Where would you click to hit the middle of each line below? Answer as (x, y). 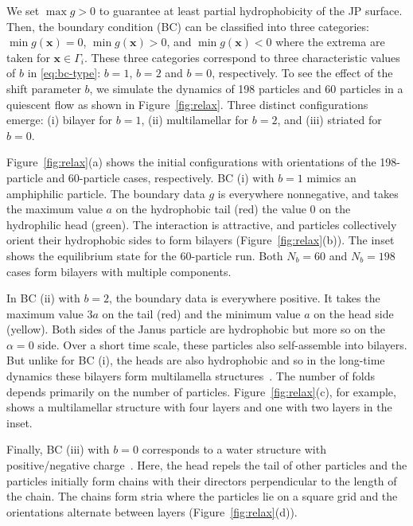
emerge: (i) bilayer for (60, 120)
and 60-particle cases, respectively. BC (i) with (160, 177)
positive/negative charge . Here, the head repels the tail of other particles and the (207, 465)
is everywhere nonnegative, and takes (308, 193)
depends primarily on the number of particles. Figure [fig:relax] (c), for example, (201, 391)
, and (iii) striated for (329, 120)
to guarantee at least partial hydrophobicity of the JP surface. (251, 10)
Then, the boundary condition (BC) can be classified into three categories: (188, 26)
